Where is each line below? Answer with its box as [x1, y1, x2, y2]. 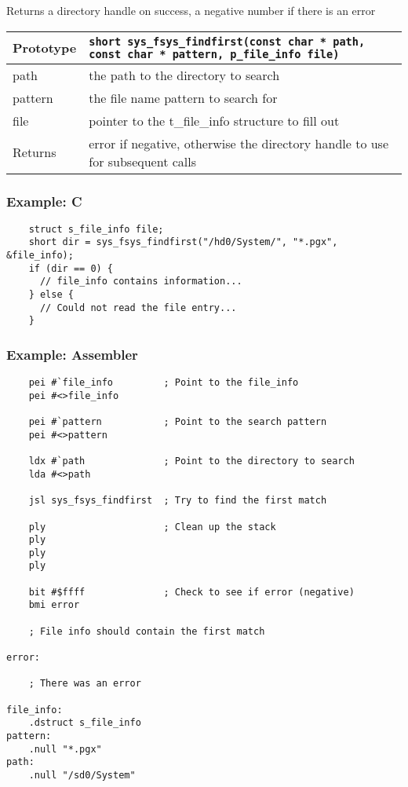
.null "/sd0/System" [28, 769, 136, 781]
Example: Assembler [6, 344, 138, 364]
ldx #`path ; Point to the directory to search [28, 456, 355, 467]
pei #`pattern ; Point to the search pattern [28, 416, 327, 428]
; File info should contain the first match [28, 625, 265, 637]
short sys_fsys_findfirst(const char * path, [89, 35, 366, 48]
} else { [28, 289, 74, 301]
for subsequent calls [89, 152, 196, 170]
